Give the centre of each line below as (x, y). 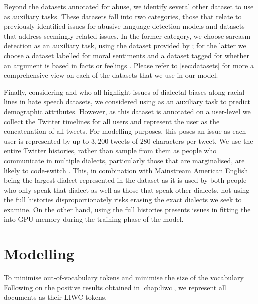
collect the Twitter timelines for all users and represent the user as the (112, 121)
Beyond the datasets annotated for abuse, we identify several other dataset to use (129, 6)
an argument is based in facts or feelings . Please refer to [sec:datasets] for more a (129, 65)
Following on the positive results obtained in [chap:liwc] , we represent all (115, 287)
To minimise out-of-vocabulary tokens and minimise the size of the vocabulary (124, 278)
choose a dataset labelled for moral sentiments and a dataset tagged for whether (127, 55)
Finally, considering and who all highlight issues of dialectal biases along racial (124, 92)
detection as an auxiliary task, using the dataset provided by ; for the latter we (125, 46)
